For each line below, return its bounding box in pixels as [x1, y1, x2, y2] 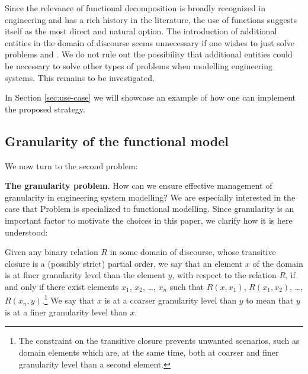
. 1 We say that [41, 292, 95, 307]
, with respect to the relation [172, 269, 277, 281]
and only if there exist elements [5, 280, 119, 292]
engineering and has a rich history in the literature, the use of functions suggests [5, 13, 297, 25]
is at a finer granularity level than [5, 305, 127, 318]
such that [169, 280, 204, 292]
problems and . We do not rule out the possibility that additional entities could [5, 48, 293, 60]
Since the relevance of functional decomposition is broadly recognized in [5, 2, 266, 14]
